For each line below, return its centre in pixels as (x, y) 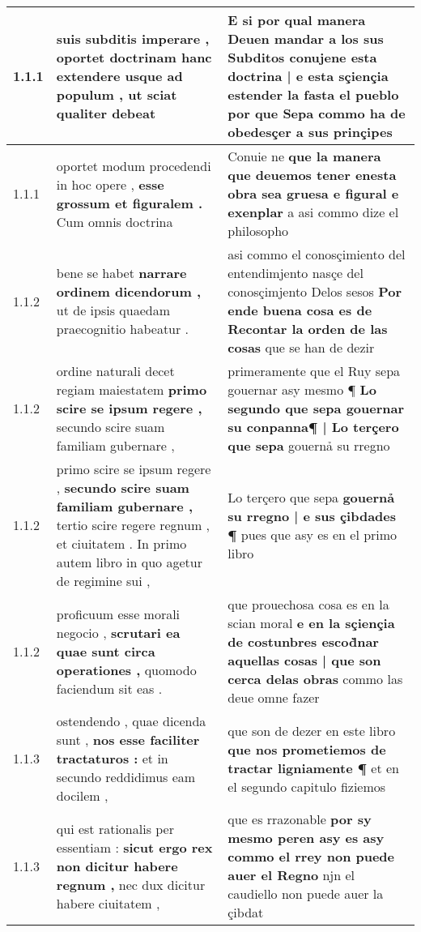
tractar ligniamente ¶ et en (314, 767)
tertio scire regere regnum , (133, 525)
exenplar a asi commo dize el (313, 212)
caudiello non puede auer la (306, 894)
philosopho (258, 231)
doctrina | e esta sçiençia (308, 76)
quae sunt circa (106, 651)
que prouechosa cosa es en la (308, 604)
